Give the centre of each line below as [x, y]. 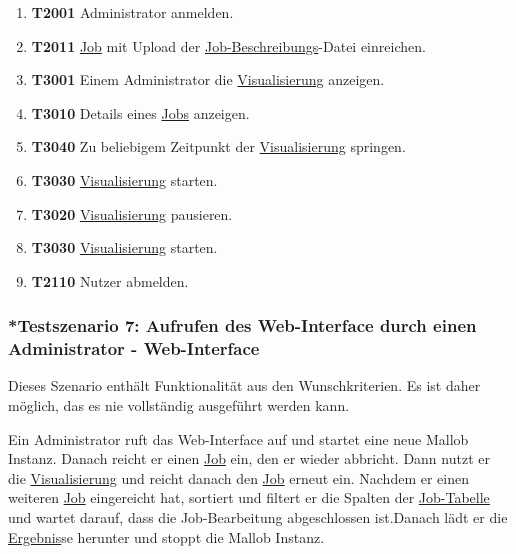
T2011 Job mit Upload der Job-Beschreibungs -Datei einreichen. [228, 45]
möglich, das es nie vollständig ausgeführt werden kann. [179, 405]
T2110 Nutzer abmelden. [110, 280]
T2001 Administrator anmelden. [132, 12]
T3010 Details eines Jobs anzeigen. [140, 112]
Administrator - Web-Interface [134, 348]
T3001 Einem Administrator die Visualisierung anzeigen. [208, 79]
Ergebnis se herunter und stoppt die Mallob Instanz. [166, 536]
